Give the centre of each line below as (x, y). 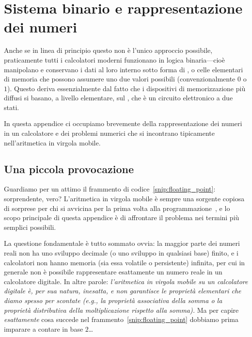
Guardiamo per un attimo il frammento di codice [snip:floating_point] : (110, 189)
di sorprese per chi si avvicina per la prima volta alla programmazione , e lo (117, 208)
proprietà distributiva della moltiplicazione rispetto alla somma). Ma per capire (121, 310)
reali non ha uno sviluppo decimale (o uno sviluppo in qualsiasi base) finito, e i (121, 253)
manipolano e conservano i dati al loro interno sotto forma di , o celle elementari (124, 69)
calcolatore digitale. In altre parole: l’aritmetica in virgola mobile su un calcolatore (126, 281)
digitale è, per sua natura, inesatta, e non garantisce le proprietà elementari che (123, 291)
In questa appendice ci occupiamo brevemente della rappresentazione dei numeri (123, 123)
